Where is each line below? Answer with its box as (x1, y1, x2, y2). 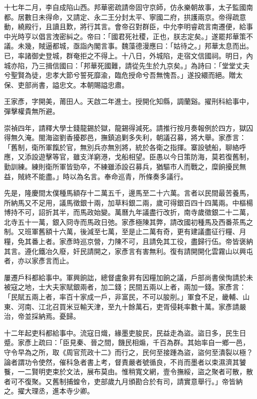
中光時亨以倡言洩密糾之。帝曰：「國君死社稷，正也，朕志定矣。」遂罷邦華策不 (4, 31, 253, 41)
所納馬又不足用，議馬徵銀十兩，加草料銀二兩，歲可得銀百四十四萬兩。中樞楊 (4, 197, 253, 207)
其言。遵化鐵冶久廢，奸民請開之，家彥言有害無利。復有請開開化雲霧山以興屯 (4, 246, 253, 256)
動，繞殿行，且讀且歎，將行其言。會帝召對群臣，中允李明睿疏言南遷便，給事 (4, 21, 253, 32)
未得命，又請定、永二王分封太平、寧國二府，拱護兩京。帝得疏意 (38, 11, 246, 22)
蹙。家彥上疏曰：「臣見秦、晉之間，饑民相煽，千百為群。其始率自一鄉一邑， (4, 337, 250, 348)
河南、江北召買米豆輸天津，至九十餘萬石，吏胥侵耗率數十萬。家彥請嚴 (17, 301, 246, 311)
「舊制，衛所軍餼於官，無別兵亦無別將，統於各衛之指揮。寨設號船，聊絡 (4, 142, 239, 152)
